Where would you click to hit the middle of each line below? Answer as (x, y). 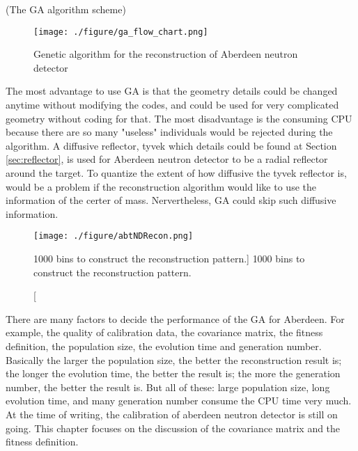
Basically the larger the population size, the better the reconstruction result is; (174, 359)
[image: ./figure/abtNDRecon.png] (114, 236)
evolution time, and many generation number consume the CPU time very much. (179, 401)
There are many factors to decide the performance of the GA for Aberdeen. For (175, 318)
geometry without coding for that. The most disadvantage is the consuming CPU (179, 118)
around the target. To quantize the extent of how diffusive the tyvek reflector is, (176, 173)
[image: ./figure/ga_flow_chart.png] (121, 32)
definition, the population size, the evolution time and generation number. (164, 346)
